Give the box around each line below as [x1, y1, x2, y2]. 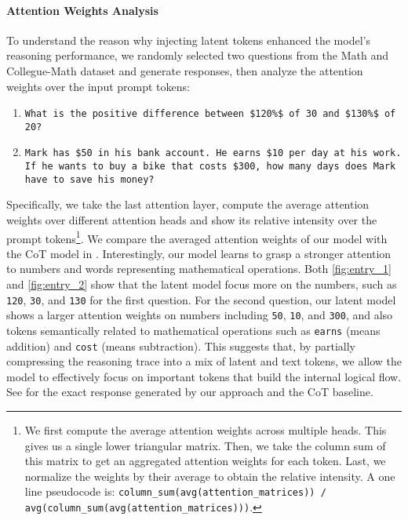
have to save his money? [24, 173, 155, 185]
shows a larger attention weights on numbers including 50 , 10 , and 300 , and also [6, 307, 393, 323]
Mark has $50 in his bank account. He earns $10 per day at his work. [24, 147, 402, 159]
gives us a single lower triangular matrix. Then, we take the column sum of [24, 437, 386, 453]
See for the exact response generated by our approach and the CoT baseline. [6, 384, 373, 400]
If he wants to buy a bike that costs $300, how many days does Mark [24, 161, 396, 173]
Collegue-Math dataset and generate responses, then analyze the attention [6, 62, 363, 78]
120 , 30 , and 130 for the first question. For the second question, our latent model [6, 291, 396, 307]
